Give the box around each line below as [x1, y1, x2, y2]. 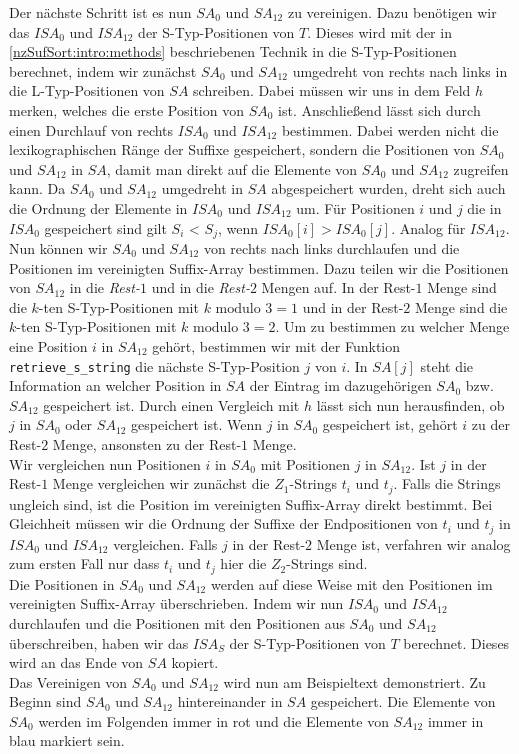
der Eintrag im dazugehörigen [249, 375, 432, 396]
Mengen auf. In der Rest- [261, 277, 416, 298]
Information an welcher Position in [9, 375, 222, 396]
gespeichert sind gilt [44, 217, 167, 238]
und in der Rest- [302, 296, 404, 317]
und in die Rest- [151, 277, 250, 298]
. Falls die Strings [393, 473, 501, 494]
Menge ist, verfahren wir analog [316, 533, 511, 554]
